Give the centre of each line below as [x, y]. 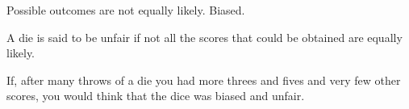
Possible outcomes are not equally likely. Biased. [126, 10]
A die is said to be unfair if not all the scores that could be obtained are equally [204, 37]
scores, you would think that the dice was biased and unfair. [156, 96]
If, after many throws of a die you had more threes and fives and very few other [204, 80]
